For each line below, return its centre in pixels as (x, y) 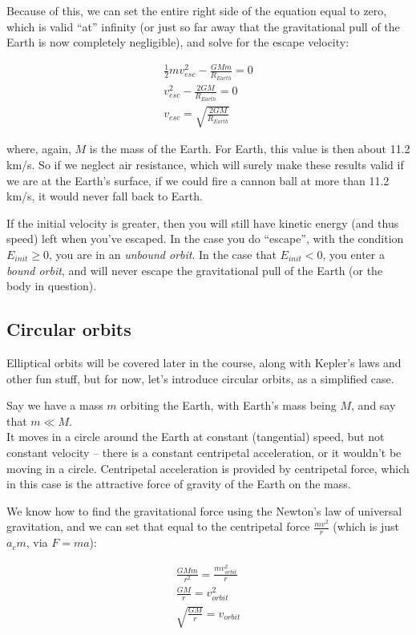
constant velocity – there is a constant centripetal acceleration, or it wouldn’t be (204, 452)
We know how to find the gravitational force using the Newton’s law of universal (204, 510)
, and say (374, 405)
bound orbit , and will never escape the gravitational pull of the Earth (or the (195, 270)
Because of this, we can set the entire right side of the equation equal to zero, (197, 10)
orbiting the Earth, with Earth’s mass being (228, 405)
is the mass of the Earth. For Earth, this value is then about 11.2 (250, 149)
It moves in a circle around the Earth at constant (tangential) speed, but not (196, 437)
